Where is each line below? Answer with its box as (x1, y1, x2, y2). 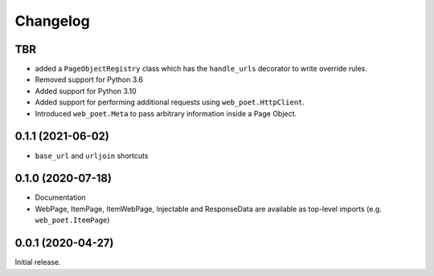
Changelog (14, 12, 90, 30)
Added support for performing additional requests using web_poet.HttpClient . (35, 97, 305, 108)
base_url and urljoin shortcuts (35, 151, 149, 160)
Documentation (35, 193, 86, 202)
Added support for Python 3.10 (35, 86, 137, 95)
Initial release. (14, 258, 61, 267)
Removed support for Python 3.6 (35, 75, 144, 84)
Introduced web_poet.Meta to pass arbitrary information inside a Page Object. (35, 108, 297, 118)
